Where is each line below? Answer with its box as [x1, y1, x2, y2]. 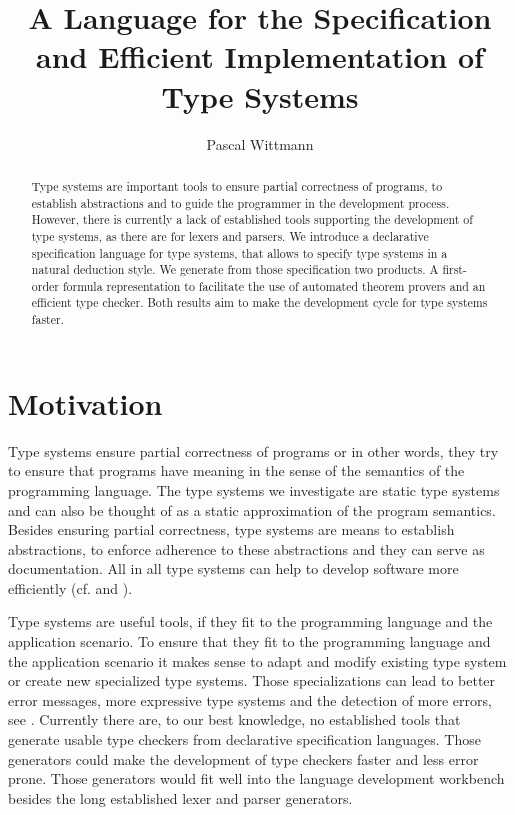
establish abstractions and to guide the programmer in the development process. [31, 194, 450, 211]
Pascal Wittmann [206, 133, 314, 154]
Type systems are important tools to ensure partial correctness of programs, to [31, 177, 443, 194]
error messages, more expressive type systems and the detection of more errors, [8, 689, 492, 710]
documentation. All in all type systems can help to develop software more [8, 558, 459, 579]
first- [442, 261, 467, 278]
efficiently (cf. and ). [8, 577, 133, 598]
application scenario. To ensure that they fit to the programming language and [8, 631, 491, 652]
